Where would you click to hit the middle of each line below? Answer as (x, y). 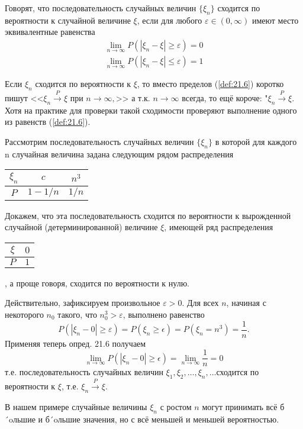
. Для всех (200, 303)
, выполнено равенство (164, 315)
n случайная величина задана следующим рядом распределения (119, 154)
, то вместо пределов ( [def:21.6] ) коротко (210, 84)
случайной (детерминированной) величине (81, 227)
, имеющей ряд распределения (219, 227)
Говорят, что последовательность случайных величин (101, 8)
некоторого (24, 315)
